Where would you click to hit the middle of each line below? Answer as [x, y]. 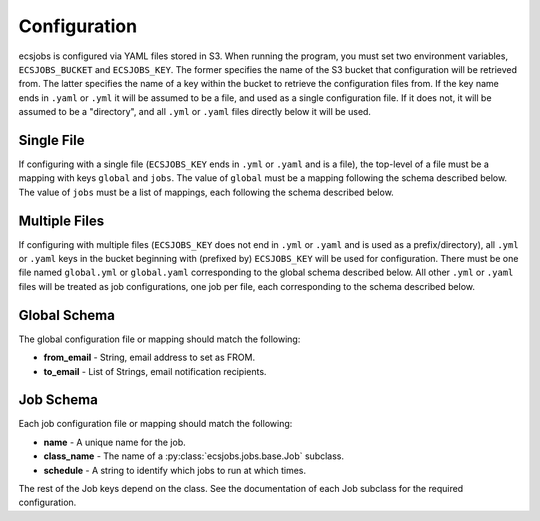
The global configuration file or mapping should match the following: [159, 339]
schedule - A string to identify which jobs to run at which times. [175, 470]
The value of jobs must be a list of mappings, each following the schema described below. [206, 192]
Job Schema [58, 400]
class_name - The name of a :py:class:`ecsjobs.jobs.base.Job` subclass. [194, 456]
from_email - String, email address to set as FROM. [149, 357]
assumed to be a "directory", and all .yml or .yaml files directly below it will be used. [195, 112]
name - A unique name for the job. [114, 442]
